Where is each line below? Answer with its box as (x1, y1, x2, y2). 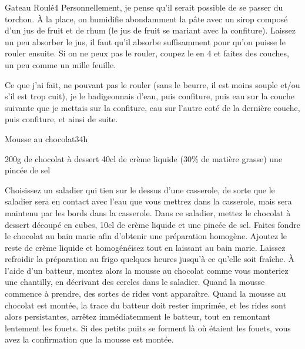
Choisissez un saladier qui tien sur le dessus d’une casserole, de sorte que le (5, 183, 275, 196)
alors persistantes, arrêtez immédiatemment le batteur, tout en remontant (5, 310, 271, 323)
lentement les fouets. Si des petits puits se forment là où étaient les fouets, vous (5, 321, 291, 334)
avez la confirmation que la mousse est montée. (5, 333, 174, 345)
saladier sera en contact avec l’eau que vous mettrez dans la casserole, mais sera (5, 195, 292, 207)
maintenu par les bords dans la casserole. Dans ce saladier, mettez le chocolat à (5, 206, 291, 219)
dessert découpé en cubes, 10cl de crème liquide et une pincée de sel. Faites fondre (5, 218, 301, 230)
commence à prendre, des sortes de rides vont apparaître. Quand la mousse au (5, 287, 286, 300)
